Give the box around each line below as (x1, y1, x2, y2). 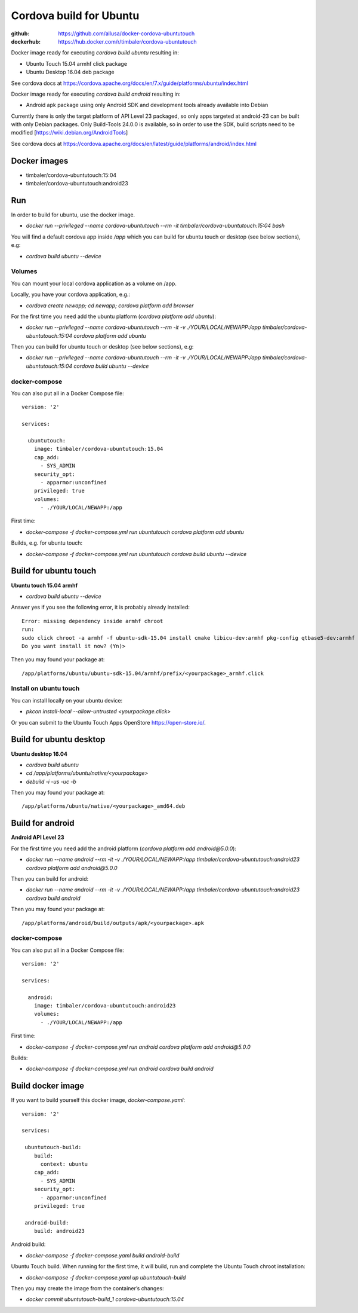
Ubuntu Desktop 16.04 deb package (26, 69, 115, 76)
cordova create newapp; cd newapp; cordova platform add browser (26, 302, 194, 309)
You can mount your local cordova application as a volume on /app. (11, 280, 177, 287)
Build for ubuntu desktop (11, 734, 106, 744)
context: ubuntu (40, 1161, 88, 1167)
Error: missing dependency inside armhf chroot (21, 618, 163, 624)
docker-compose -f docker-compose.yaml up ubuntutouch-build (26, 1274, 186, 1281)
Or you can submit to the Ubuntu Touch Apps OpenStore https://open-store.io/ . (11, 719, 206, 726)
